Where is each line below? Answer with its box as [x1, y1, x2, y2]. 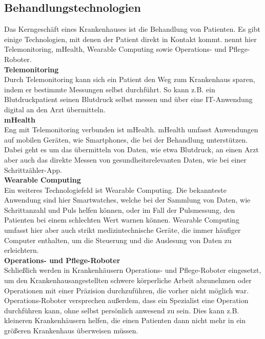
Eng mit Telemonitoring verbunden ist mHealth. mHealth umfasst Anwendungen [4, 124, 258, 135]
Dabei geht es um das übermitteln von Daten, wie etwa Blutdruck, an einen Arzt [4, 144, 259, 155]
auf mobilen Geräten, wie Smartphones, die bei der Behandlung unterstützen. [4, 134, 248, 145]
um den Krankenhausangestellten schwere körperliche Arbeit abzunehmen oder [4, 275, 252, 286]
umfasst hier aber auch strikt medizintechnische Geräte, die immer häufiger [4, 225, 241, 235]
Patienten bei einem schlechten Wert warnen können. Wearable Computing [4, 214, 239, 225]
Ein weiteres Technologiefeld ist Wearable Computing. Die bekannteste [4, 184, 227, 195]
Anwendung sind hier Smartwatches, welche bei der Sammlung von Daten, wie [4, 194, 251, 205]
